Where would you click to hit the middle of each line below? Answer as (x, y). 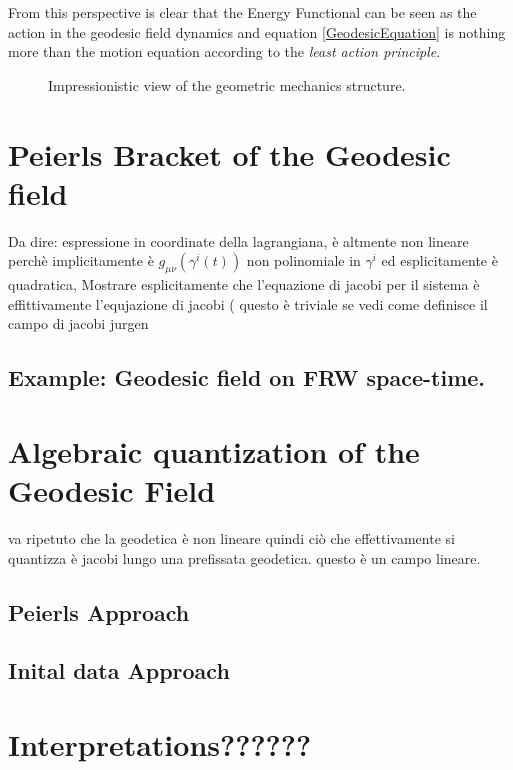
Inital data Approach (119, 670)
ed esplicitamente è (439, 260)
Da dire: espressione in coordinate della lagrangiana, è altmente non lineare (238, 240)
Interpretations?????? (160, 743)
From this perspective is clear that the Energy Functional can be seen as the (242, 12)
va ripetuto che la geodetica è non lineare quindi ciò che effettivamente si (231, 537)
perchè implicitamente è (81, 260)
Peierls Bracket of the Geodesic (229, 153)
